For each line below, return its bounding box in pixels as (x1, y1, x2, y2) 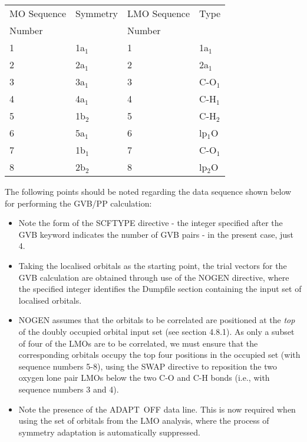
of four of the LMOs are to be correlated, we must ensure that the (18, 337, 258, 349)
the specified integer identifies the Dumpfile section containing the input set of (18, 283, 302, 295)
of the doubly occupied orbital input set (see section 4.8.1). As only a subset (18, 325, 295, 337)
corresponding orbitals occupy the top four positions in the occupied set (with (18, 348, 301, 361)
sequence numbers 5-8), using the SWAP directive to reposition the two (18, 360, 277, 372)
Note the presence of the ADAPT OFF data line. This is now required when (18, 403, 296, 415)
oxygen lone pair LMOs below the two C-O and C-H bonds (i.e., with (18, 371, 270, 384)
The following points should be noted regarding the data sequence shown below (5, 185, 292, 197)
